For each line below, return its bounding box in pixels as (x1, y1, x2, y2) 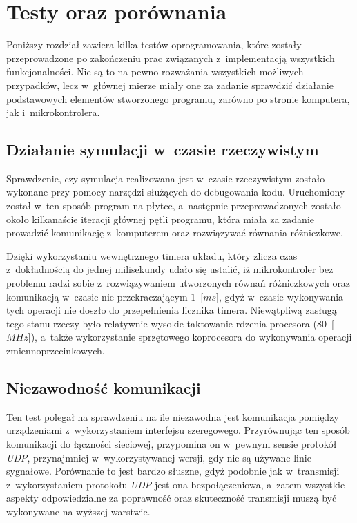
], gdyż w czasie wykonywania (216, 289, 344, 303)
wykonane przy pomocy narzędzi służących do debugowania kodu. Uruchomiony (6, 184, 345, 199)
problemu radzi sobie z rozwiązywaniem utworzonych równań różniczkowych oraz (6, 276, 351, 290)
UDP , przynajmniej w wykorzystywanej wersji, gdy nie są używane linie (6, 450, 311, 464)
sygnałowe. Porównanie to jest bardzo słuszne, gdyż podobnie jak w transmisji (6, 464, 340, 478)
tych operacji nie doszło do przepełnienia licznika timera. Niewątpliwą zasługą (6, 303, 337, 317)
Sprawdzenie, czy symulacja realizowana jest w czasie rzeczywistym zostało (6, 171, 325, 185)
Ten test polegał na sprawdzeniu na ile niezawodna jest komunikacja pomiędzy (6, 409, 339, 424)
